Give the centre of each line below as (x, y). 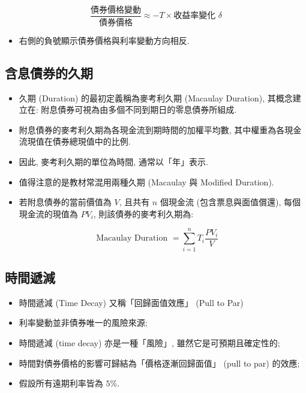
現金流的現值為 (48, 213)
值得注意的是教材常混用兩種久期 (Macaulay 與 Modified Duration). (146, 181)
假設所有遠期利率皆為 (61, 383)
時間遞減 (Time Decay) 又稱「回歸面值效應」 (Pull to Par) (131, 302)
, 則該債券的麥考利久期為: (143, 213)
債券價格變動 (115, 10)
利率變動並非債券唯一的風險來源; (83, 322)
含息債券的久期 (49, 72)
